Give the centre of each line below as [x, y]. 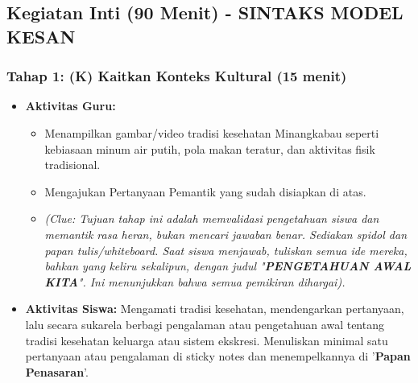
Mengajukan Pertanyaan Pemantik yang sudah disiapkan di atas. [205, 191]
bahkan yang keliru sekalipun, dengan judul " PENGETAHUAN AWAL [228, 266]
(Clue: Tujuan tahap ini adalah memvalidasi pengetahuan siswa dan [212, 218]
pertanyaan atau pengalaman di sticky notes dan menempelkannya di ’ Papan [218, 356]
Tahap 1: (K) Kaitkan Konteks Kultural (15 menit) [177, 76]
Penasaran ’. [57, 371]
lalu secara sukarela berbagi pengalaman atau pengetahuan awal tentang [205, 324]
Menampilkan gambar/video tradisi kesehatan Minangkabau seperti [212, 132]
